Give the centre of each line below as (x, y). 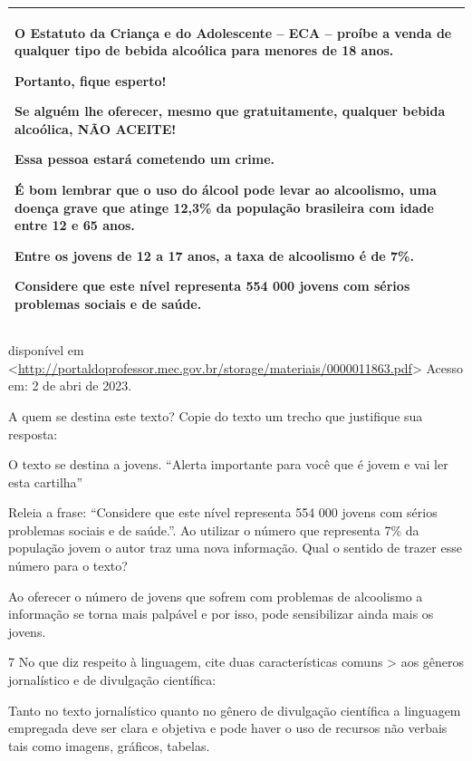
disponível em (46, 350)
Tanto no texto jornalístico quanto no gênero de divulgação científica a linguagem (235, 710)
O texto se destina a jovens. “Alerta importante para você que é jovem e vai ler (228, 464)
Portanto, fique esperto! (91, 80)
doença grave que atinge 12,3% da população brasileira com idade (224, 207)
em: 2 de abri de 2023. (70, 385)
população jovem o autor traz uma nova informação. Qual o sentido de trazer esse (235, 548)
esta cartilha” (46, 482)
